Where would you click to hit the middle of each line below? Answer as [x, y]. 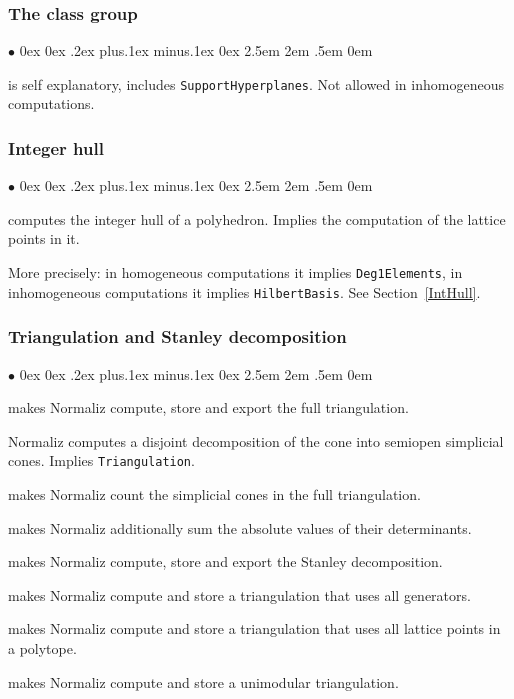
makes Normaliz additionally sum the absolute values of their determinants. [240, 527]
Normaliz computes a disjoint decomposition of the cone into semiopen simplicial [256, 440]
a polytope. [42, 648]
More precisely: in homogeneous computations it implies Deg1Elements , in [235, 272]
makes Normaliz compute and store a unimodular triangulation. [203, 681]
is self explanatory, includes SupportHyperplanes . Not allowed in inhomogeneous [256, 83]
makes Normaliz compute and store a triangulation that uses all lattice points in [254, 628]
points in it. [44, 238]
